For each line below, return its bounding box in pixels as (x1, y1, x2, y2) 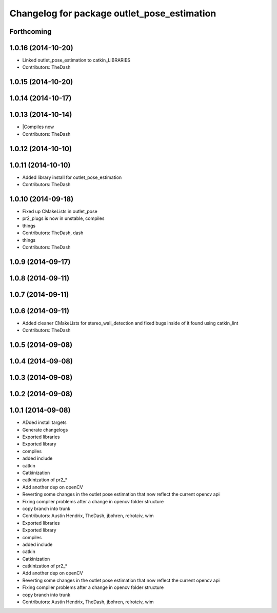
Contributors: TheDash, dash (22, 230, 84, 236)
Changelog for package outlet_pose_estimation (9, 8, 216, 19)
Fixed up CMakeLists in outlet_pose (22, 208, 97, 215)
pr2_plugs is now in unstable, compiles (22, 215, 105, 221)
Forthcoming (9, 27, 52, 36)
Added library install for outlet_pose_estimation (22, 174, 122, 180)
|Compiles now (22, 124, 54, 130)
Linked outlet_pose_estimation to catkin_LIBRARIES (22, 57, 131, 64)
